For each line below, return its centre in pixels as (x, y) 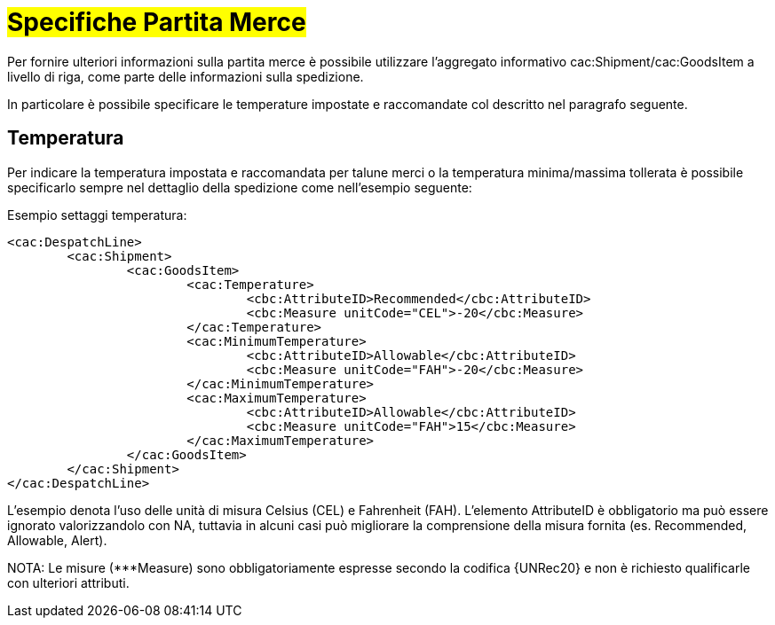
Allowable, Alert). (57, 540)
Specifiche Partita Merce (157, 22)
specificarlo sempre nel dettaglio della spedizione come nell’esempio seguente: (240, 187)
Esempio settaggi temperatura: (97, 215)
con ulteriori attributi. (68, 582)
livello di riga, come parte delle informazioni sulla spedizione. (186, 76)
